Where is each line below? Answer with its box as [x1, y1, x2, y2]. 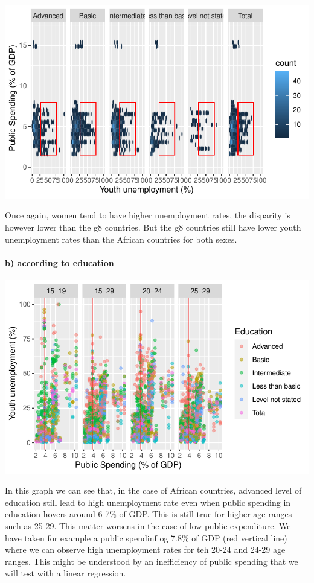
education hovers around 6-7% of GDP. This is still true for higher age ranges [5, 508, 292, 520]
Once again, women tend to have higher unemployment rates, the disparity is [5, 209, 290, 221]
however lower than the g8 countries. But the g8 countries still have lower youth [5, 220, 301, 233]
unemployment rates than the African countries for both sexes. [5, 232, 237, 245]
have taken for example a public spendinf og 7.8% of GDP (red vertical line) [5, 531, 287, 544]
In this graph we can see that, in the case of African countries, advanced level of [5, 484, 302, 497]
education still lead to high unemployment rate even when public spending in [5, 495, 291, 508]
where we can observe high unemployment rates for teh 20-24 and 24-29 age [5, 543, 286, 556]
